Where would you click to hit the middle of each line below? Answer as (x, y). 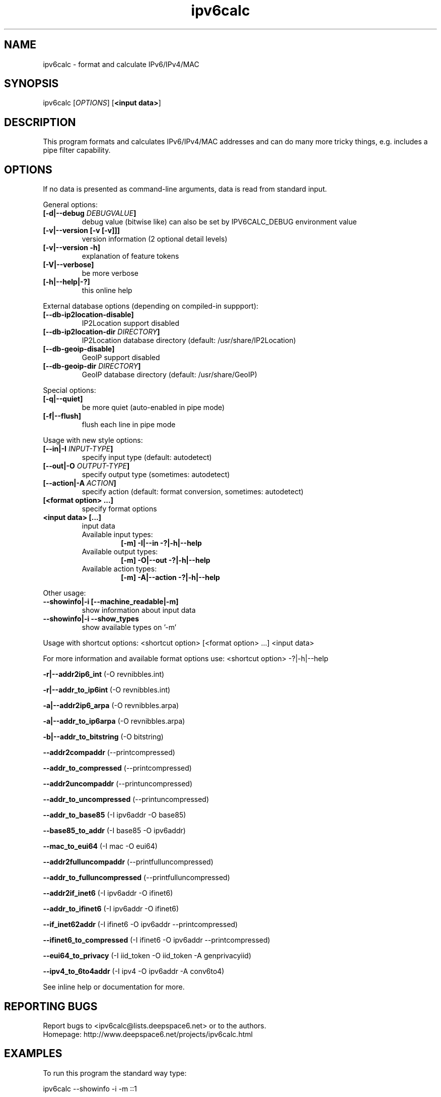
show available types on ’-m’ (129, 627)
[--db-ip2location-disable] (88, 315)
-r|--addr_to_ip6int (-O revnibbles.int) (107, 690)
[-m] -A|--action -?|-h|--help (170, 578)
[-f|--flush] (62, 416)
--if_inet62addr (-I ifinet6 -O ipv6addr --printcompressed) (140, 925)
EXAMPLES (33, 1054)
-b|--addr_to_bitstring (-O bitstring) (103, 737)
